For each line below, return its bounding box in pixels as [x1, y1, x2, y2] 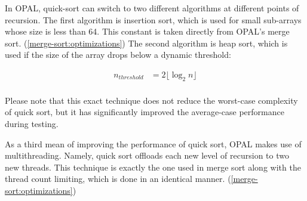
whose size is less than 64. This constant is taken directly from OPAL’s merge [5, 25, 290, 38]
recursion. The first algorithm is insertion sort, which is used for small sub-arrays [5, 13, 302, 26]
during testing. [5, 117, 59, 130]
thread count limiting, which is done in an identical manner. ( [5, 172, 231, 185]
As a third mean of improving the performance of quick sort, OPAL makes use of [5, 137, 302, 150]
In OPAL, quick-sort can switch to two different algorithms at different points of [5, 2, 299, 14]
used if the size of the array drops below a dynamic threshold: [5, 48, 231, 61]
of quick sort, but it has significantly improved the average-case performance [5, 106, 284, 118]
